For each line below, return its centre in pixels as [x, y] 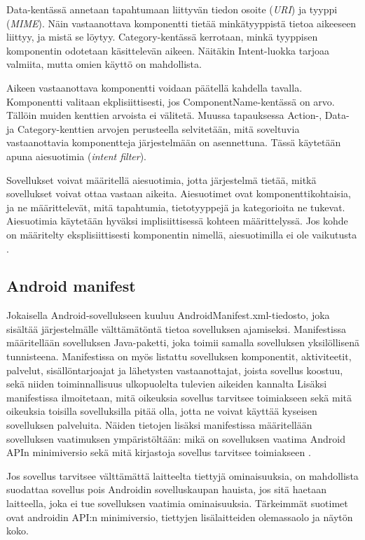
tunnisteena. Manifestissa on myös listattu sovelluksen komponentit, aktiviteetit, [179, 356]
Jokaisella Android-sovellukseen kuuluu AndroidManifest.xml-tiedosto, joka [168, 315]
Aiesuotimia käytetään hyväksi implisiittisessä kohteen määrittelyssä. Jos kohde [177, 221]
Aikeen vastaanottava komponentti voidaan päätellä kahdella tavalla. [154, 87]
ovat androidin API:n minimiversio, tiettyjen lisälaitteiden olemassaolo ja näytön [180, 517]
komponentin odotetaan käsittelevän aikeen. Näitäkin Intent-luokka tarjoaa [168, 50]
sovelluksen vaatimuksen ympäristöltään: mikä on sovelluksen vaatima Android [176, 438]
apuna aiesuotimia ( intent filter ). [76, 156]
